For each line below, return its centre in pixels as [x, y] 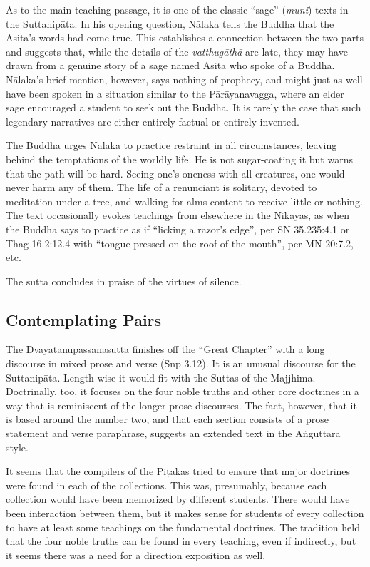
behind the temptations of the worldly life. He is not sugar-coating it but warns [179, 159]
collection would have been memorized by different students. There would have [178, 499]
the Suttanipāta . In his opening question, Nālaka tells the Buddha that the [170, 23]
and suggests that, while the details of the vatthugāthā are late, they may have [177, 51]
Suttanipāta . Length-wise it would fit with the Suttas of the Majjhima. [161, 377]
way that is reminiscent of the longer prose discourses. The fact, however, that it [181, 405]
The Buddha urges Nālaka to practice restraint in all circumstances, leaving [171, 145]
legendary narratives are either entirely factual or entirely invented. [153, 121]
